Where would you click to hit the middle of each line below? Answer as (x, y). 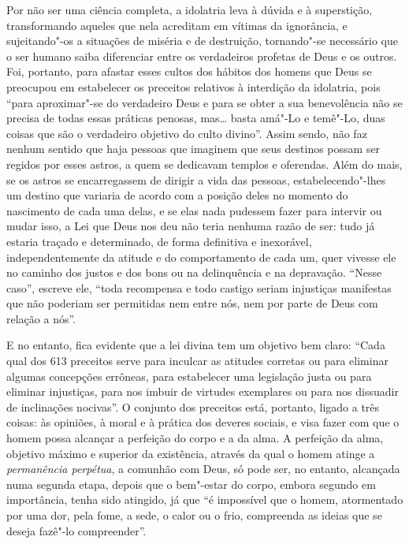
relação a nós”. (41, 318)
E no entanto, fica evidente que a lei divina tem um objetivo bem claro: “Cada (196, 345)
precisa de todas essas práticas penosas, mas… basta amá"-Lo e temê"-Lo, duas (196, 118)
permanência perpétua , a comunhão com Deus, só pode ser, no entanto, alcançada (203, 469)
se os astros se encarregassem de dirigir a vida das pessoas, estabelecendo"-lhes (196, 179)
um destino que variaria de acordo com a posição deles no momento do (177, 195)
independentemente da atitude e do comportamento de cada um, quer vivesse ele (201, 257)
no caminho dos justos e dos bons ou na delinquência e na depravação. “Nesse (194, 272)
